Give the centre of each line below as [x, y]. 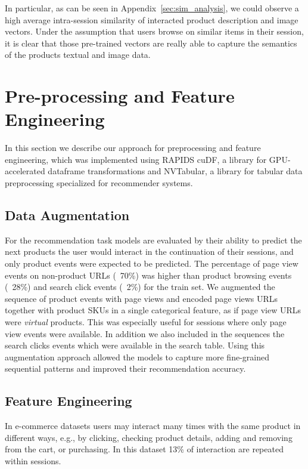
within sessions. [33, 460]
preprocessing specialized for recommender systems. [99, 183]
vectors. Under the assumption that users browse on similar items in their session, [154, 31]
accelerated [25, 171]
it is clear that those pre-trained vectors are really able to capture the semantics [151, 43]
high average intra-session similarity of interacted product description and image [152, 19]
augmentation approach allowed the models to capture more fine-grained [137, 357]
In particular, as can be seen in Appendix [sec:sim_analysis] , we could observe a [152, 8]
